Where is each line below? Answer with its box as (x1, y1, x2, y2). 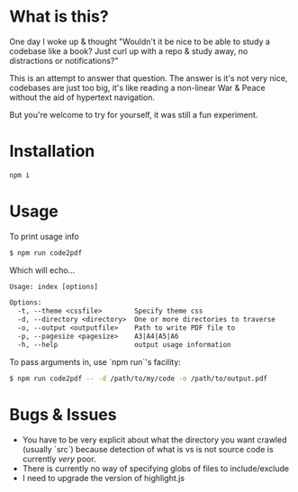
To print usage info (9, 231, 79, 241)
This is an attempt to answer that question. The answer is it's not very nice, (9, 72, 288, 83)
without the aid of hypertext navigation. (9, 92, 156, 103)
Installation (9, 141, 95, 161)
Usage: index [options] (9, 282, 99, 291)
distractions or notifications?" (9, 55, 119, 66)
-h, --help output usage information (17, 340, 231, 349)
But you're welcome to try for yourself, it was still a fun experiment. (9, 109, 258, 120)
